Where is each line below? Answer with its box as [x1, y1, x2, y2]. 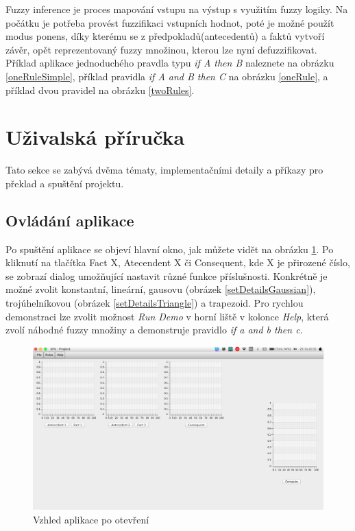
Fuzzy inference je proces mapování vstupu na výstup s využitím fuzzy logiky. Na [5, 2, 348, 16]
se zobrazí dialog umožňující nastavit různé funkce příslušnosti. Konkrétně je [5, 268, 328, 283]
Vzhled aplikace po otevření [33, 512, 149, 526]
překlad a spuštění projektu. [5, 176, 124, 190]
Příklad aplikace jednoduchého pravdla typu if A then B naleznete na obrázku [5, 56, 334, 70]
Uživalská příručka [5, 123, 185, 151]
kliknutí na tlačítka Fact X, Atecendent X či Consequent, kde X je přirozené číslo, [5, 255, 350, 270]
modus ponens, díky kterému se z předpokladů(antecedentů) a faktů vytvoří [5, 29, 325, 43]
